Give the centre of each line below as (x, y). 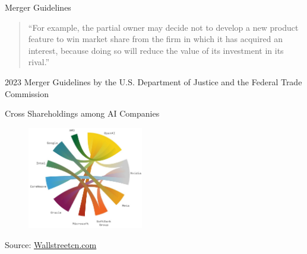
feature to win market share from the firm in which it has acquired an (155, 39)
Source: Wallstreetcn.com (51, 244)
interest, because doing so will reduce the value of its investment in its (156, 50)
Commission (27, 93)
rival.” (39, 62)
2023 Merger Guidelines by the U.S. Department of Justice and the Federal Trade (153, 81)
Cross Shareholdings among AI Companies (82, 113)
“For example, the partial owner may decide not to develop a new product (163, 27)
